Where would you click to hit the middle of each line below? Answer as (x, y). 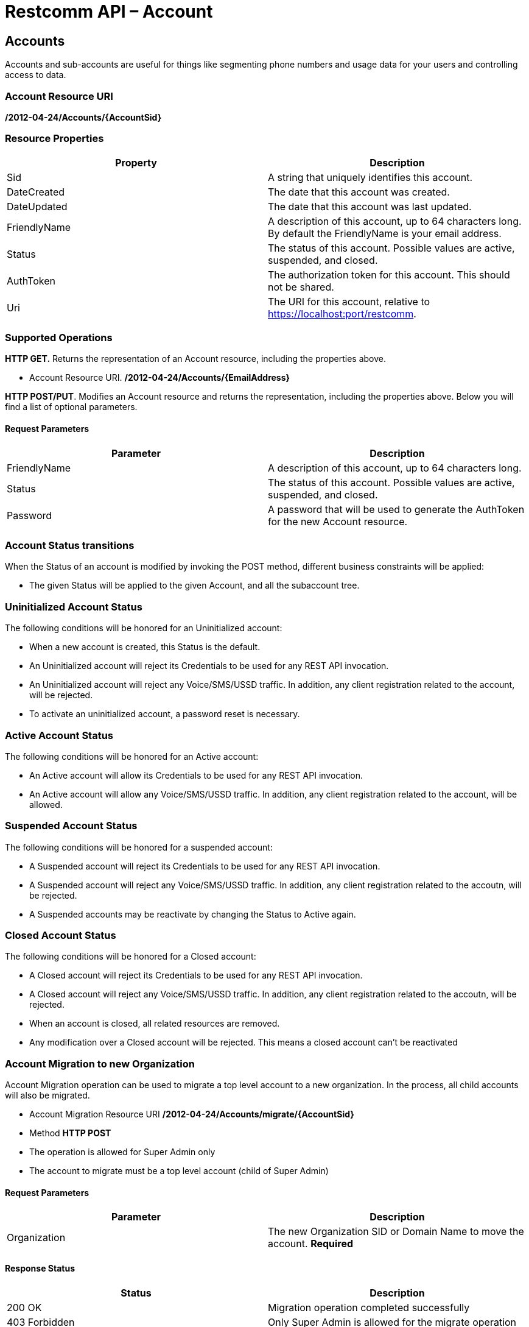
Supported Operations (59, 338)
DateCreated (36, 192)
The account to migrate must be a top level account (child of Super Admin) (179, 1171)
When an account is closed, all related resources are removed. (155, 1024)
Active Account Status (59, 735)
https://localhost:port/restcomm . (342, 313)
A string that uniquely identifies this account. (370, 177)
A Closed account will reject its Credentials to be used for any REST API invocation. (196, 975)
